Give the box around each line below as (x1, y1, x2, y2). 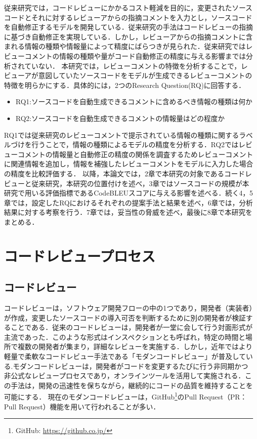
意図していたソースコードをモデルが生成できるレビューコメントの (38, 70, 253, 80)
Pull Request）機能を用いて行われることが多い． (4, 401, 160, 411)
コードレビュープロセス (4, 245, 156, 266)
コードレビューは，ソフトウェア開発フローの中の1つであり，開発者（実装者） (4, 303, 253, 313)
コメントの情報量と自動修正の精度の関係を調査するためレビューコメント (17, 149, 253, 159)
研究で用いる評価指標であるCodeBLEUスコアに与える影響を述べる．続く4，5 (4, 188, 253, 198)
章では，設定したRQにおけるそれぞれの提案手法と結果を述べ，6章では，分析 (4, 197, 253, 207)
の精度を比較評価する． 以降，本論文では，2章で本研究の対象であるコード (4, 168, 245, 178)
